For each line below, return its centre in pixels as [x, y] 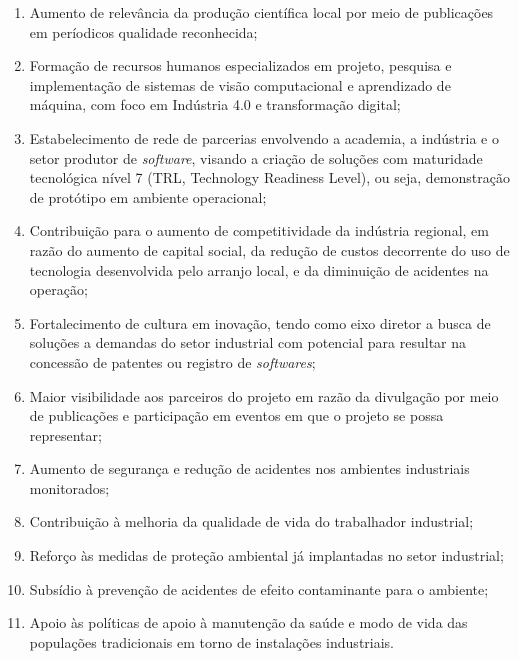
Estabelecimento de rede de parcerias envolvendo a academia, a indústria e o [264, 137]
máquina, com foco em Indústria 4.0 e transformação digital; [215, 104]
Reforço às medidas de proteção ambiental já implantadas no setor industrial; [266, 555]
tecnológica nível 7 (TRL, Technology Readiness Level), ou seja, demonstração [269, 177]
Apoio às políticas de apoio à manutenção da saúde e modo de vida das [248, 622]
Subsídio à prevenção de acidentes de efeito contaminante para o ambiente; [259, 588]
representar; [65, 434]
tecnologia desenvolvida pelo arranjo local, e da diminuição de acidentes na [259, 269]
